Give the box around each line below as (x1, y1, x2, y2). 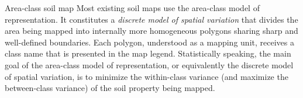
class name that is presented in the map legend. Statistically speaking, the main (5, 47, 291, 60)
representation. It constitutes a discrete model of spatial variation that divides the (5, 13, 298, 25)
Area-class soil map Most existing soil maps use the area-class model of (5, 2, 260, 13)
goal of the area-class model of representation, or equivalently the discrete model (5, 58, 294, 71)
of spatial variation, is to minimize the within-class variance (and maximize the (5, 70, 288, 82)
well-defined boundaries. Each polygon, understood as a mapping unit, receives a (5, 36, 294, 48)
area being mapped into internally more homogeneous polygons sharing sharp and (5, 24, 298, 37)
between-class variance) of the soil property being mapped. (5, 82, 215, 94)
